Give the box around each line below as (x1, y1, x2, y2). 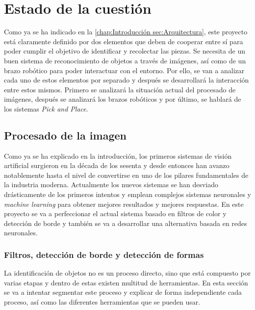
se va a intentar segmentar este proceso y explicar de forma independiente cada (4, 287, 242, 297)
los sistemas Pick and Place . (4, 103, 88, 113)
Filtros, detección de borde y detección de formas (4, 248, 204, 260)
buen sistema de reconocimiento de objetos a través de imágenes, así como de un (4, 55, 246, 65)
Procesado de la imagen (4, 127, 127, 142)
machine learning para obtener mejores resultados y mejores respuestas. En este (4, 198, 244, 209)
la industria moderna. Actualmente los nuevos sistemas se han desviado (4, 179, 218, 190)
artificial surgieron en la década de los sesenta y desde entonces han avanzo (4, 160, 229, 170)
